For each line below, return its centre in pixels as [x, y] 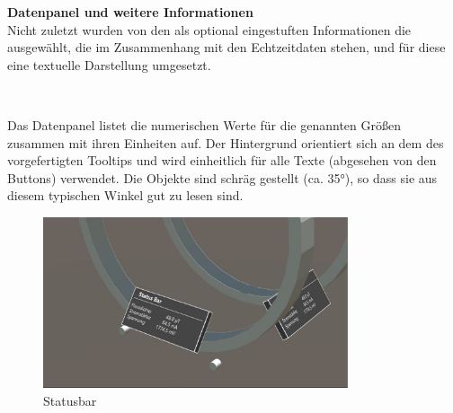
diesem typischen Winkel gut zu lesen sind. [125, 195]
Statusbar [70, 400]
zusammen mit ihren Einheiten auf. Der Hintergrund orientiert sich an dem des [226, 142]
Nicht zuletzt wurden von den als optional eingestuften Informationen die [209, 29]
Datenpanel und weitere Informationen [130, 12]
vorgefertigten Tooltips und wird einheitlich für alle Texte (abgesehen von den [222, 160]
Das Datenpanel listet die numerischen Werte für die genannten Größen [204, 124]
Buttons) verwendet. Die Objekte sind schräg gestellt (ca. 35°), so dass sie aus [222, 177]
